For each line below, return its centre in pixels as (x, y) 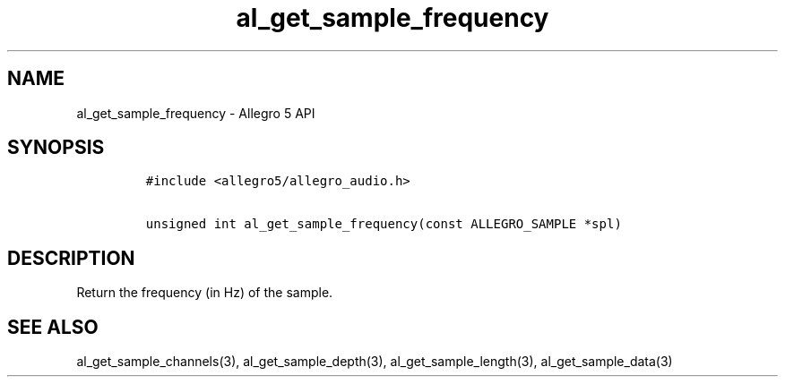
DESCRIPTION (71, 258)
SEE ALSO (53, 327)
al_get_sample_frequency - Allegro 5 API (196, 113)
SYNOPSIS (56, 148)
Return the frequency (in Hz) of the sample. (205, 293)
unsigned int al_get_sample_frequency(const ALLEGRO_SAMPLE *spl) (384, 224)
